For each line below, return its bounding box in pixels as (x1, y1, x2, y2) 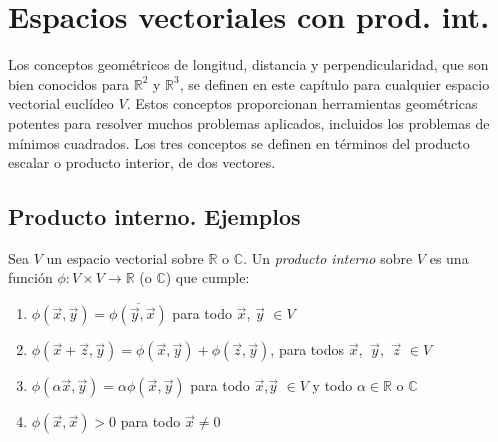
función (8, 267, 53, 288)
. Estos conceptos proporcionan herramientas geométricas (126, 93, 478, 114)
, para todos (270, 339, 344, 360)
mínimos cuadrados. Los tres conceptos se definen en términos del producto (8, 132, 470, 153)
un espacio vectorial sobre (46, 247, 204, 268)
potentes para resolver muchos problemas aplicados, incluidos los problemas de (8, 112, 490, 133)
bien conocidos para (8, 73, 130, 94)
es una (429, 247, 469, 268)
